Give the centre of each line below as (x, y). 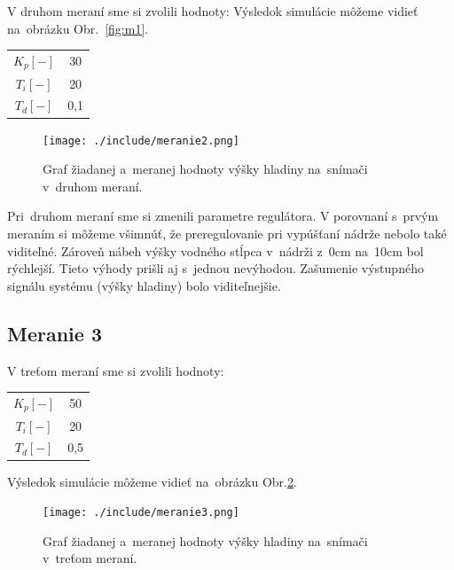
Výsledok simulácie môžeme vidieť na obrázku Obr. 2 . (152, 481)
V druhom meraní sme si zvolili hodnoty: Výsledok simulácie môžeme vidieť (213, 11)
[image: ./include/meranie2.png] (141, 141)
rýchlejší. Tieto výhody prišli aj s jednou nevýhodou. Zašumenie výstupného (215, 268)
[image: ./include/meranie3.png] (141, 513)
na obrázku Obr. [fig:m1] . (78, 28)
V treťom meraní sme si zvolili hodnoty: (116, 370)
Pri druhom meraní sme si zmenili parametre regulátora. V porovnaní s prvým (223, 216)
